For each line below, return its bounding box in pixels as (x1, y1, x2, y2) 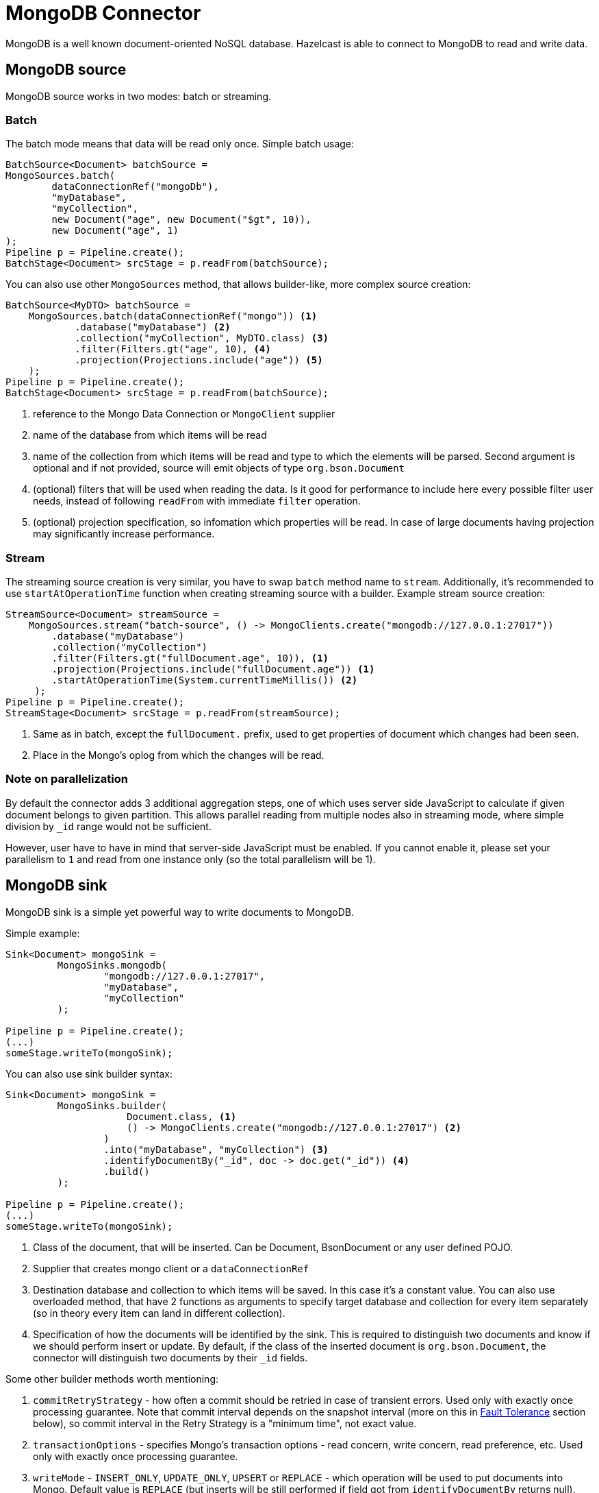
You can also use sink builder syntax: (5, 1067, 173, 1080)
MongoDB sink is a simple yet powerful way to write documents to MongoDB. (5, 906, 354, 918)
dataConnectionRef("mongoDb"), (51, 181, 219, 193)
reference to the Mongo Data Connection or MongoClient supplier (33, 408, 335, 420)
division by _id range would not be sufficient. (5, 820, 212, 832)
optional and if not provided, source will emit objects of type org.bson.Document (33, 462, 405, 474)
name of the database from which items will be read (33, 429, 267, 441)
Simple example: (5, 927, 80, 939)
